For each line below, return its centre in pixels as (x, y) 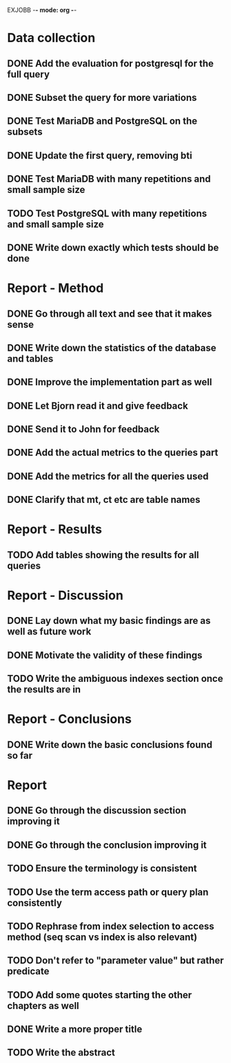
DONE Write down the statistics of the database (112, 348)
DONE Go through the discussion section (97, 811)
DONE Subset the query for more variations (102, 97)
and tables (30, 359)
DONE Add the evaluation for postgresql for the (110, 63)
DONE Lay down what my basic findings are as (109, 621)
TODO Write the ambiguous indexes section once (115, 679)
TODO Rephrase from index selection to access (111, 926)
